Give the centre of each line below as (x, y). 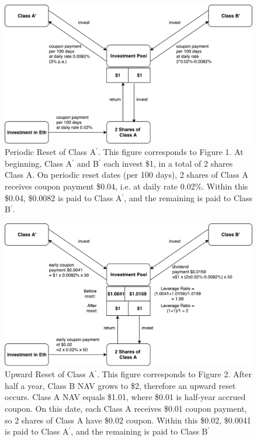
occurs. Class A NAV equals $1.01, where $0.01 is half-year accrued (125, 397)
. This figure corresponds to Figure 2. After (174, 374)
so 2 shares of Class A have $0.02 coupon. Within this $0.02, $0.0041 (128, 420)
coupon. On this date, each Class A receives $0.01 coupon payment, (126, 409)
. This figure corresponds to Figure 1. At (171, 152)
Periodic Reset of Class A (51, 152)
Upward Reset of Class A (50, 374)
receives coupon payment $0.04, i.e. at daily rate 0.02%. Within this (126, 186)
